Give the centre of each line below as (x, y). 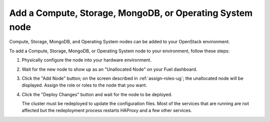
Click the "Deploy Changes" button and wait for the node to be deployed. (97, 94)
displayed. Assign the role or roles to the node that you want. (84, 85)
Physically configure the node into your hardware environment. (87, 60)
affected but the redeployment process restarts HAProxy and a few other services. (107, 111)
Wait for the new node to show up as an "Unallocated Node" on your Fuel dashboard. (109, 69)
